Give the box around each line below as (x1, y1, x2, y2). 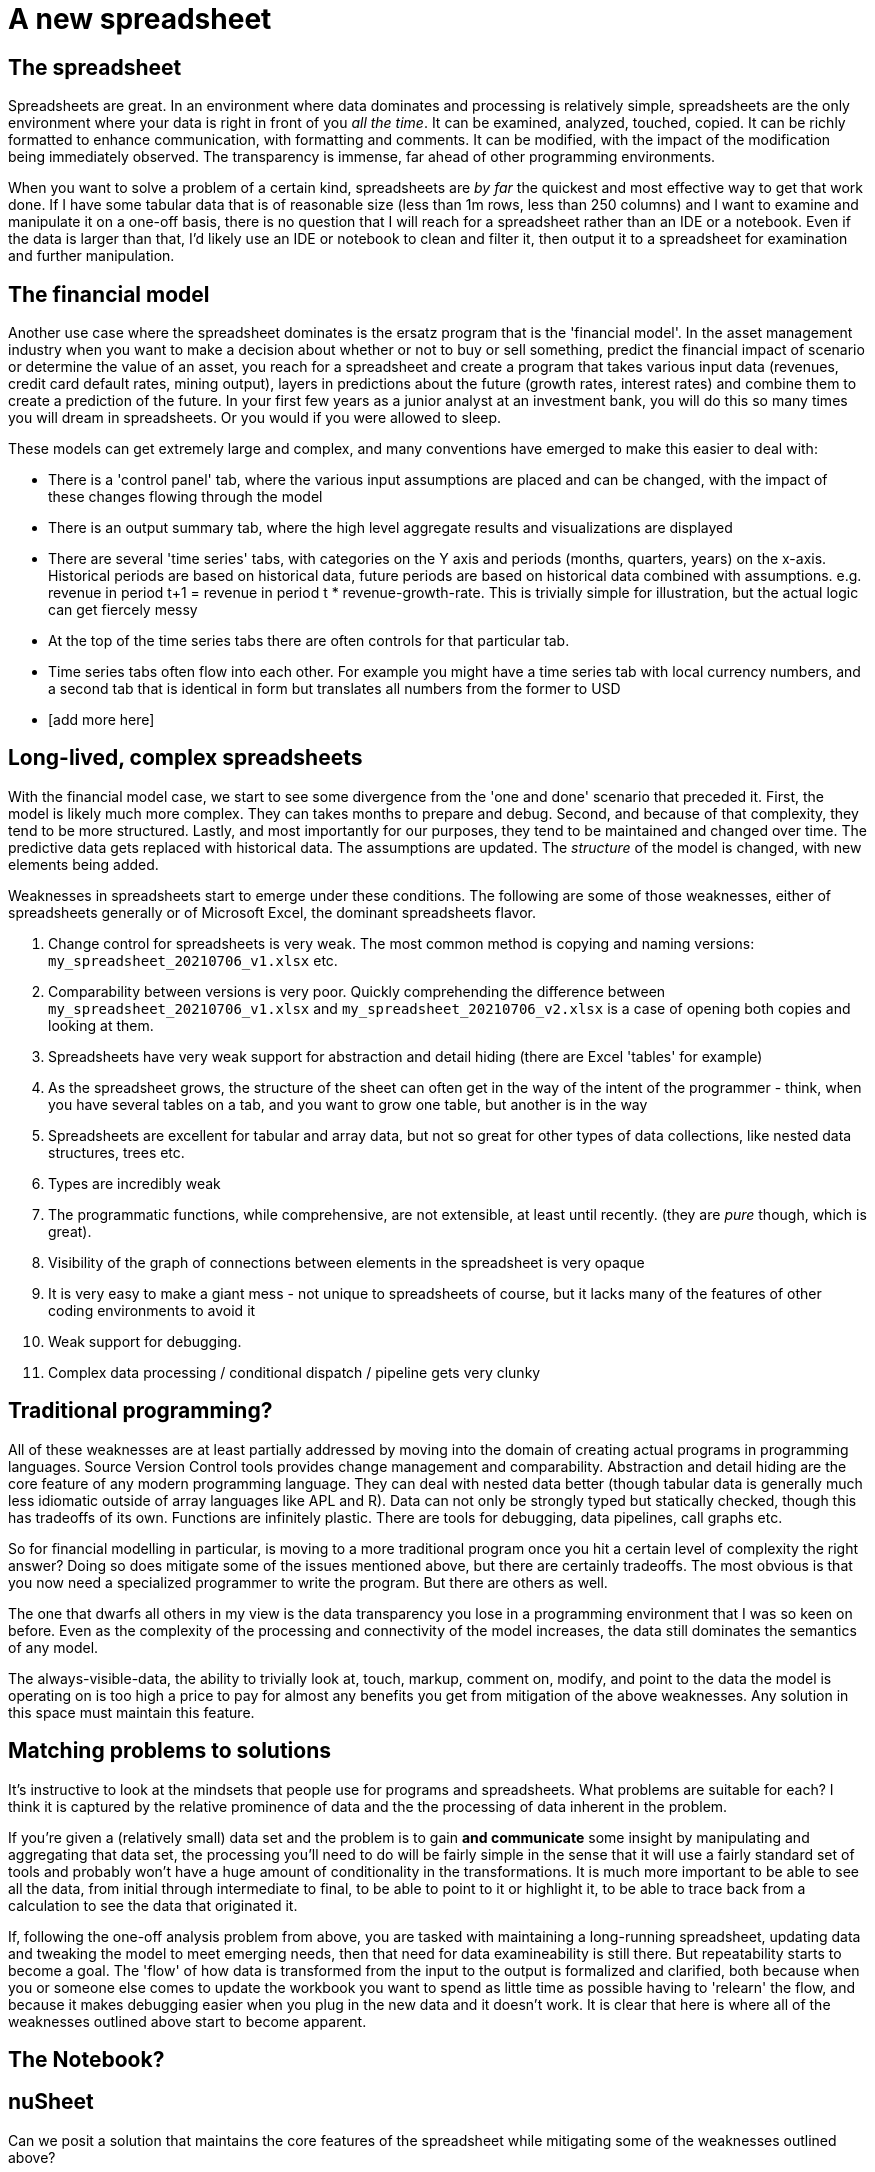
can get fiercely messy (48, 601, 198, 619)
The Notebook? (8, 2046, 165, 2072)
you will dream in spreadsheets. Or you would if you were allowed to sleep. (8, 409, 502, 427)
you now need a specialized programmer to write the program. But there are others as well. (8, 1573, 608, 1591)
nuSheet (8, 2089, 94, 2115)
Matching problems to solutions (8, 1738, 332, 1764)
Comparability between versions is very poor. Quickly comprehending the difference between (48, 982, 666, 1000)
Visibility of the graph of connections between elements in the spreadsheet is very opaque (48, 1253, 645, 1271)
